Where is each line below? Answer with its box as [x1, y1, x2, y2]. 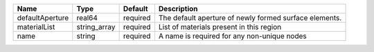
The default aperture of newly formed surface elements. [158, 13, 342, 22]
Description [158, 4, 198, 13]
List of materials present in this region [158, 22, 282, 31]
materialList [17, 22, 55, 31]
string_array [76, 22, 116, 31]
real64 [76, 13, 98, 22]
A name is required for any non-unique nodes [158, 31, 308, 41]
